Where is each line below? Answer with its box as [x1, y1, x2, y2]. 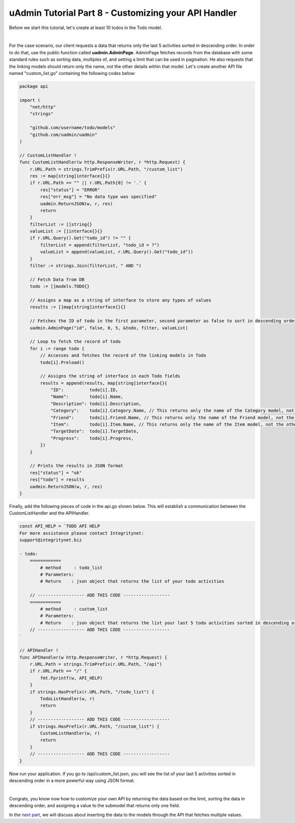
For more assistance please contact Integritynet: [19, 530, 145, 536]
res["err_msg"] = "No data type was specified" [40, 194, 157, 200]
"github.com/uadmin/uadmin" [29, 132, 98, 138]
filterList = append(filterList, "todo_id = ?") [40, 242, 160, 248]
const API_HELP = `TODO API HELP [19, 523, 100, 529]
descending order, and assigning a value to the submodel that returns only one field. [9, 803, 180, 809]
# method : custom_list [40, 606, 108, 611]
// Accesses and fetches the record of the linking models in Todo [40, 353, 206, 358]
